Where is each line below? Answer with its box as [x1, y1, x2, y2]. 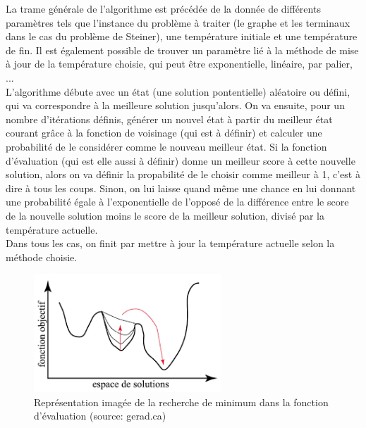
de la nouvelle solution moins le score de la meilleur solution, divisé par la [6, 208, 324, 222]
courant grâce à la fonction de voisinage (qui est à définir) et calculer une [6, 125, 322, 140]
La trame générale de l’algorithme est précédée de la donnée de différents [6, 1, 321, 15]
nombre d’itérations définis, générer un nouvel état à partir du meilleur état [6, 111, 333, 126]
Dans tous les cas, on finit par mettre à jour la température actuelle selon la [6, 236, 335, 251]
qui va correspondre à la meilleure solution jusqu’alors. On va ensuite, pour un [6, 98, 345, 113]
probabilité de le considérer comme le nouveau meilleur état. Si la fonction [6, 139, 327, 153]
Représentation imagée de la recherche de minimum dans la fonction [34, 394, 329, 409]
